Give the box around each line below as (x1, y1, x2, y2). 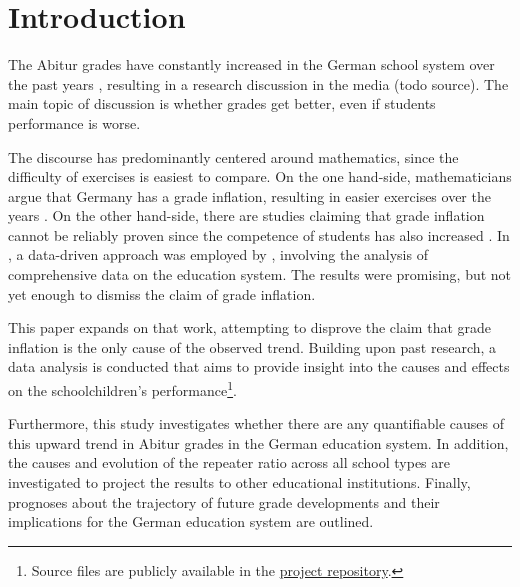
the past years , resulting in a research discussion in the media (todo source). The (8, 73, 509, 94)
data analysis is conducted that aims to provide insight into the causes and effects (8, 356, 510, 377)
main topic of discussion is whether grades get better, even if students (8, 93, 436, 114)
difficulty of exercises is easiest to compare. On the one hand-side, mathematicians (8, 166, 512, 187)
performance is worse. (8, 112, 141, 133)
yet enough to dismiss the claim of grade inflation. (8, 283, 316, 304)
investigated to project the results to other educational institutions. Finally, (8, 472, 471, 493)
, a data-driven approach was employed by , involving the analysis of (8, 244, 428, 265)
